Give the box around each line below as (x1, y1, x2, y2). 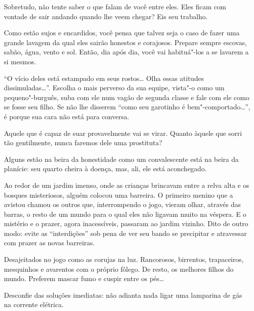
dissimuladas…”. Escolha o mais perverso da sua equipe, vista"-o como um (4, 82, 225, 93)
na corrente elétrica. (4, 299, 64, 310)
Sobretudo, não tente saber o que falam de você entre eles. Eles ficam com (4, 1, 226, 11)
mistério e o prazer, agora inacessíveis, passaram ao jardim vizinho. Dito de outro (4, 218, 249, 229)
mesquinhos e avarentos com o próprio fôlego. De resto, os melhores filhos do (4, 263, 234, 274)
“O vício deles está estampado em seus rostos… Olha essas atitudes (4, 73, 204, 83)
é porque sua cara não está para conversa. (4, 111, 129, 121)
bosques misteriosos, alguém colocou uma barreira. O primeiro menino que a (4, 189, 233, 200)
